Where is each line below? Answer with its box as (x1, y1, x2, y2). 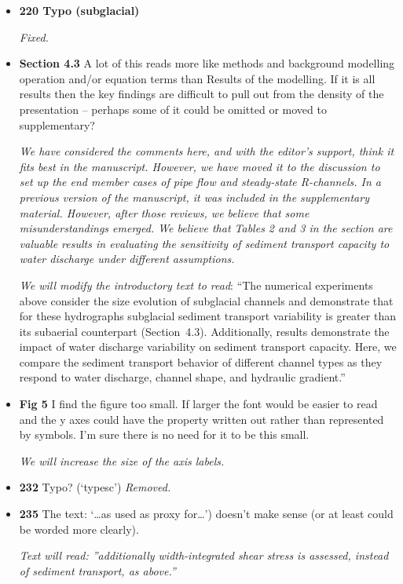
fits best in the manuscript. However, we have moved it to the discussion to (19, 158, 380, 174)
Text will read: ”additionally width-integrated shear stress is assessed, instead (19, 547, 389, 564)
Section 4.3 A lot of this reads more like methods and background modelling (19, 55, 395, 71)
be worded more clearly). (19, 520, 139, 537)
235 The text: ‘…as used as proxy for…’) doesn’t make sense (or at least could (19, 506, 394, 522)
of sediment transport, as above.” (19, 562, 176, 579)
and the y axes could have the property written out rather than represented (19, 411, 384, 427)
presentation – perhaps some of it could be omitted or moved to (19, 100, 327, 117)
